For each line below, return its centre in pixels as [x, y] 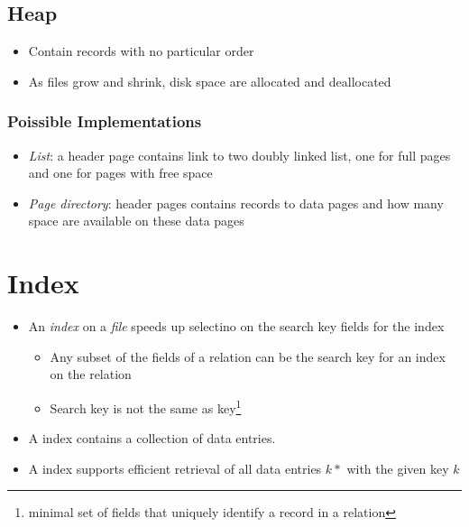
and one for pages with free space [120, 173]
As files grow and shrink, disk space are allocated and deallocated [210, 81]
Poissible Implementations [105, 121]
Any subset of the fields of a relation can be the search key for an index [248, 356]
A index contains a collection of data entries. [152, 438]
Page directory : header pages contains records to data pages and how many [236, 203]
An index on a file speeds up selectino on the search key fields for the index [236, 326]
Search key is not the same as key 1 [146, 406]
